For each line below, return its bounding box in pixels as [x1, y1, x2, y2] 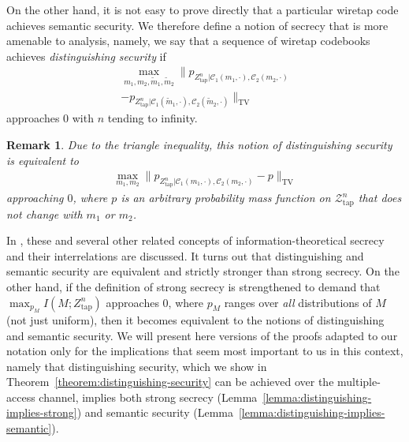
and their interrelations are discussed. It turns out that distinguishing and [6, 247, 364, 264]
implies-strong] [6, 404, 77, 421]
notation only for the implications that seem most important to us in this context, [6, 343, 403, 359]
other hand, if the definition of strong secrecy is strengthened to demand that [6, 278, 381, 294]
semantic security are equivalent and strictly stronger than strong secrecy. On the [6, 263, 400, 279]
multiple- [337, 373, 381, 390]
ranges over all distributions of [224, 294, 372, 310]
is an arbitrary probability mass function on [121, 189, 331, 206]
